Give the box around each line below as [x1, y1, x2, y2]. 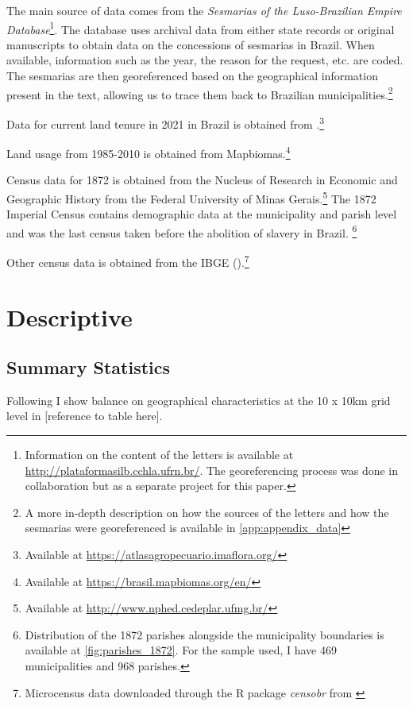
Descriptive [6, 300, 133, 333]
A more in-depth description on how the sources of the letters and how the [25, 503, 389, 520]
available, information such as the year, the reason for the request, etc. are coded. [6, 52, 403, 68]
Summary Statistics [6, 355, 171, 380]
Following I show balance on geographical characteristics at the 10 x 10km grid [6, 392, 391, 408]
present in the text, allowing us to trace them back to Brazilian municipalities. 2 [6, 83, 393, 102]
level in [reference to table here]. [6, 407, 163, 424]
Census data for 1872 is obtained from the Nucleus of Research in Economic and [6, 172, 398, 188]
